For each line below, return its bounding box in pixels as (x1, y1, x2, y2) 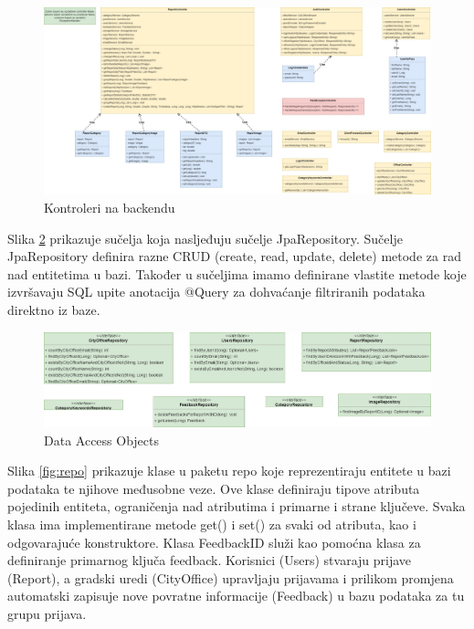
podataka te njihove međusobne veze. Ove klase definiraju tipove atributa (7, 478, 420, 498)
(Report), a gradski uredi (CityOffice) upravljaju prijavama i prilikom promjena (7, 568, 454, 587)
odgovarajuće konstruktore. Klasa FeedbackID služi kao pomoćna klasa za (7, 532, 421, 551)
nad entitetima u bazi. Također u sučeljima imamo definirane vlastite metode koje (7, 264, 467, 283)
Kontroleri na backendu (44, 197, 175, 216)
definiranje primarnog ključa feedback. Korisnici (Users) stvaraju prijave (7, 550, 412, 570)
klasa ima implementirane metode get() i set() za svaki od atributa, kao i (7, 514, 416, 533)
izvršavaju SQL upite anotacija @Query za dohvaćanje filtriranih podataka (7, 282, 426, 301)
